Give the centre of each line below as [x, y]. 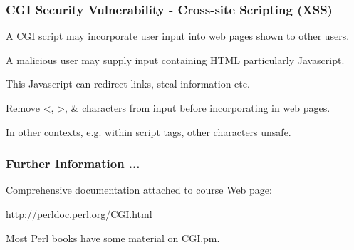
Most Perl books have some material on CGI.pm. [113, 238]
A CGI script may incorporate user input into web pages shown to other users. [178, 36]
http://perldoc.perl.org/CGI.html [79, 214]
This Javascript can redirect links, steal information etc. [128, 84]
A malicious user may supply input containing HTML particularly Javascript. [175, 59]
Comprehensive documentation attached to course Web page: [139, 190]
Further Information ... [73, 163]
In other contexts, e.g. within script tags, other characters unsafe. [149, 131]
